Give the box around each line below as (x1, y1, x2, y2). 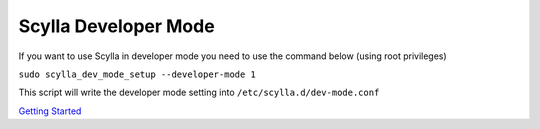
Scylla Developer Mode (18, 15, 215, 37)
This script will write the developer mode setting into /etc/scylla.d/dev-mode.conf (18, 86, 380, 99)
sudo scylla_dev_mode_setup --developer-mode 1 (18, 68, 257, 80)
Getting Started (18, 105, 82, 117)
